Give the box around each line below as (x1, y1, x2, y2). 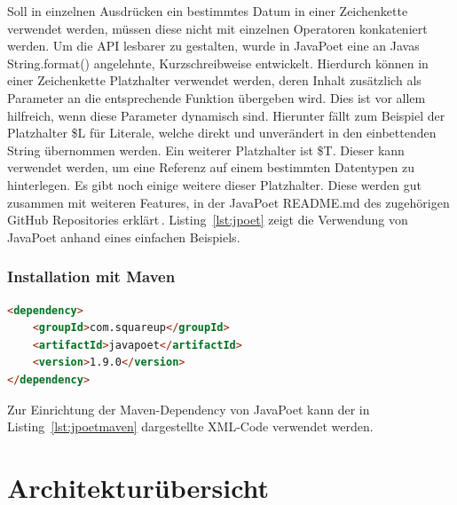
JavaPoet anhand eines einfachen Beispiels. (7, 227, 240, 246)
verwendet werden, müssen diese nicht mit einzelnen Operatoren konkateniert (7, 19, 428, 37)
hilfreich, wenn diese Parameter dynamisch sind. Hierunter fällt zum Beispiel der (7, 106, 445, 124)
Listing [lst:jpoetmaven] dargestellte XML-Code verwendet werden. (7, 417, 374, 436)
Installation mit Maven (7, 265, 176, 288)
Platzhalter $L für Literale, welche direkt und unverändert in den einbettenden (7, 123, 437, 142)
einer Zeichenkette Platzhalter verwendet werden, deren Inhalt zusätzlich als (7, 71, 422, 90)
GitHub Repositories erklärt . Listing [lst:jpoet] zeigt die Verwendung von (7, 210, 408, 229)
